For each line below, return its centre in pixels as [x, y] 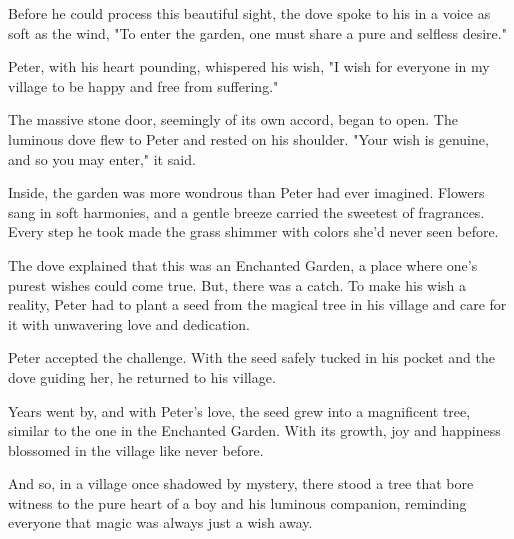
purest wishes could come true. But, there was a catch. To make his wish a [237, 284]
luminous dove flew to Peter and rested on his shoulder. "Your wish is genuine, [248, 138]
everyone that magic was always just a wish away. [160, 522]
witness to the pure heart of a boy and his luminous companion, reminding [237, 502]
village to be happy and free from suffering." [143, 85]
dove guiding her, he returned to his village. [142, 376]
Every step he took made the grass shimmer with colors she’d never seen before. [253, 231]
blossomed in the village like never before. [136, 449]
